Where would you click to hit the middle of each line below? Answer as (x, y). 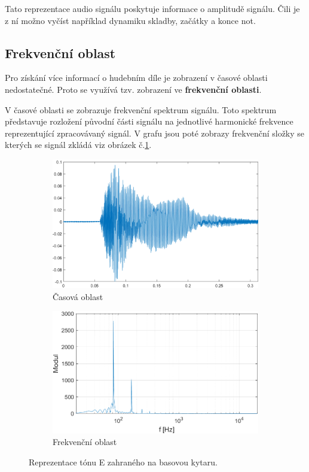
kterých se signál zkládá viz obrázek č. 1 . (78, 145)
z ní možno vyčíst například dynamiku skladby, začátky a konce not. (130, 20)
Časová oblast (78, 296)
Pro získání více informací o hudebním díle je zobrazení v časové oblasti (136, 78)
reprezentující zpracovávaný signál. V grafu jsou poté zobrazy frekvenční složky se (155, 133)
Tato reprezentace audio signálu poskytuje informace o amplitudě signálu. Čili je (152, 8)
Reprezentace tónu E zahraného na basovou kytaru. (123, 462)
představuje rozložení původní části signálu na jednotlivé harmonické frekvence (149, 121)
